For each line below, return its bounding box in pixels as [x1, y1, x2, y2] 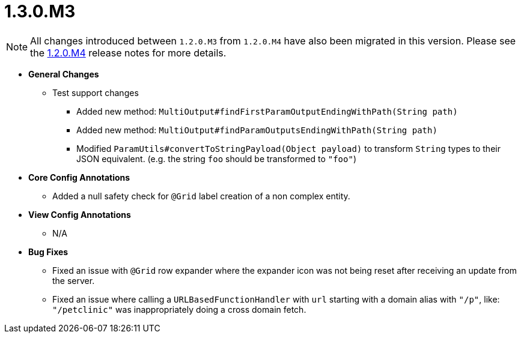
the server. [52, 275, 95, 286]
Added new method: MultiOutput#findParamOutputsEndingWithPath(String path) [76, 124, 437, 135]
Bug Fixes [28, 246, 69, 257]
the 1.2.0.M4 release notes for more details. [30, 46, 227, 59]
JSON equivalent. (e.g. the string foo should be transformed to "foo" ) [76, 153, 356, 164]
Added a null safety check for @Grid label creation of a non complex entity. [52, 190, 350, 201]
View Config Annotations [28, 209, 131, 220]
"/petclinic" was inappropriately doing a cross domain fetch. [52, 304, 306, 315]
